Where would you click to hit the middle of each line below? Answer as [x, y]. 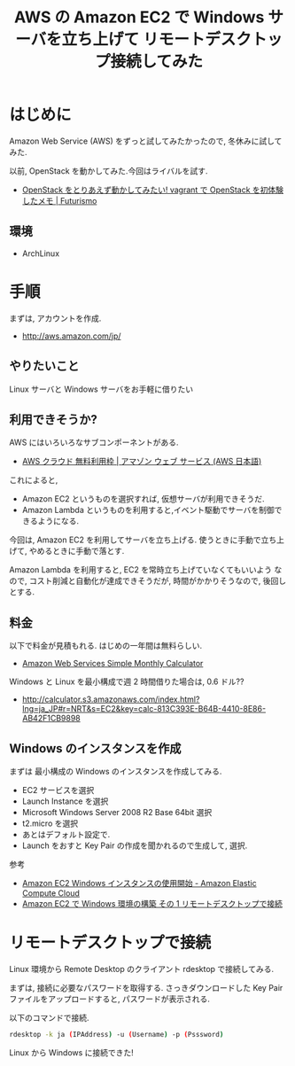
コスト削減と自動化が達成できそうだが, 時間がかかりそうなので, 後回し [157, 581]
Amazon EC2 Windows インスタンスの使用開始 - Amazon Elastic [139, 883]
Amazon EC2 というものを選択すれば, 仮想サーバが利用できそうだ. [143, 499]
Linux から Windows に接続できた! [72, 1052]
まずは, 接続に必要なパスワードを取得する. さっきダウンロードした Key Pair [146, 987]
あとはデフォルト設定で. [66, 834]
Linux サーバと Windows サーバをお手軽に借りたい [101, 389]
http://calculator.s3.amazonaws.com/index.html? [111, 699]
